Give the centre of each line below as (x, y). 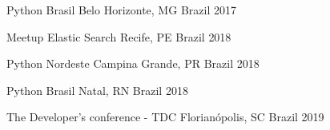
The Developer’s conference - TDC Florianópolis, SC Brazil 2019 (165, 117)
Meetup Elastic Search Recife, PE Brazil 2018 (119, 36)
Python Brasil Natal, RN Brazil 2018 (97, 90)
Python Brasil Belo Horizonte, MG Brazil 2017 (121, 10)
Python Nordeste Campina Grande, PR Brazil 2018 (133, 63)
